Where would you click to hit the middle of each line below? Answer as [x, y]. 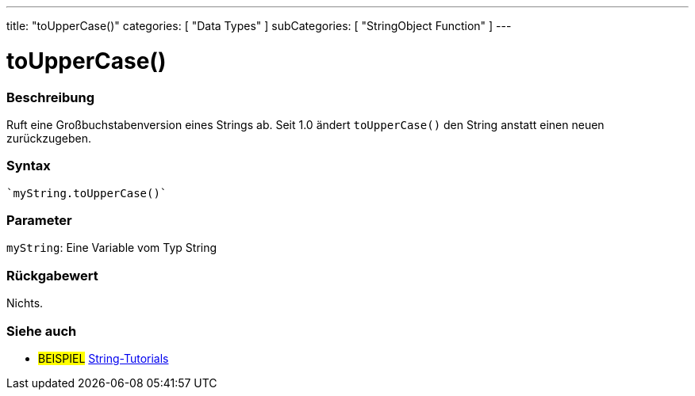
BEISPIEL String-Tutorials [104, 358]
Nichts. [25, 303]
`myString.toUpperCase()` [87, 193]
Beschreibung [51, 97]
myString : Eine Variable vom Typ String [112, 248]
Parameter [39, 220]
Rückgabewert [52, 275]
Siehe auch [42, 331]
